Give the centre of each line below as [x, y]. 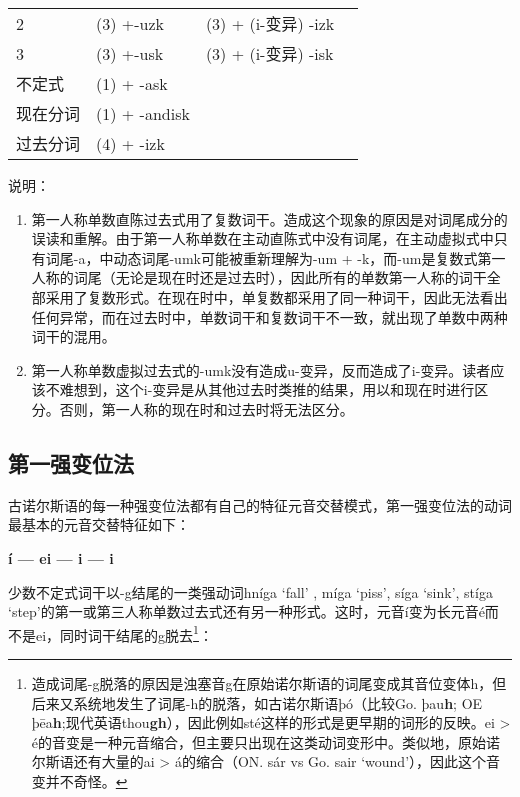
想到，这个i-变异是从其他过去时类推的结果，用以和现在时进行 [274, 389]
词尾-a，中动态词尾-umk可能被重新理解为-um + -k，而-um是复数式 [261, 257]
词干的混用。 [73, 336]
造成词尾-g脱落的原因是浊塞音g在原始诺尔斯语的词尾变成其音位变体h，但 [269, 682]
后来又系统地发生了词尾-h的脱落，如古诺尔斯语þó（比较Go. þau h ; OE [257, 702]
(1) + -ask [132, 83]
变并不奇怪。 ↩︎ [79, 780]
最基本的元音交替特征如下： [99, 524]
